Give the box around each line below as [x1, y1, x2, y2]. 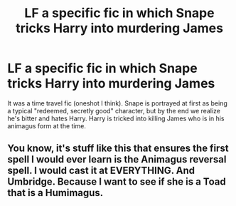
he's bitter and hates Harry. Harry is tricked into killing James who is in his [7, 114, 225, 123]
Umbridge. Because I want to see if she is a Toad [7, 176, 226, 188]
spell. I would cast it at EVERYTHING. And [7, 165, 195, 177]
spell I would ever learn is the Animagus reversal [7, 153, 227, 165]
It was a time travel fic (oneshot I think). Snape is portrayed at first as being [7, 98, 227, 108]
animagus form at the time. [7, 121, 87, 130]
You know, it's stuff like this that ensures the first [7, 143, 229, 155]
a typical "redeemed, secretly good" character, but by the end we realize [7, 106, 220, 115]
